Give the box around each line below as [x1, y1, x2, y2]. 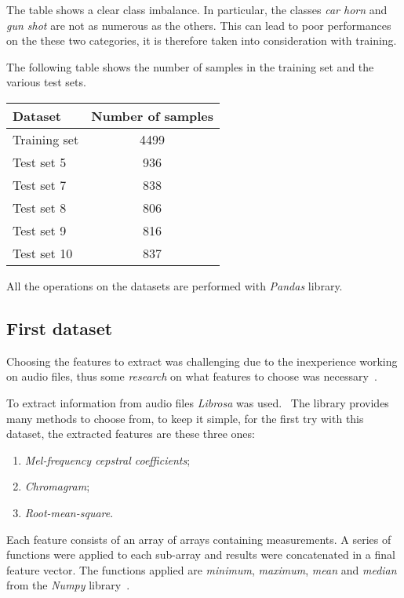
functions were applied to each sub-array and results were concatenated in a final [6, 546, 395, 563]
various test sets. [6, 74, 86, 90]
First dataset [6, 315, 113, 340]
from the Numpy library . [6, 577, 130, 593]
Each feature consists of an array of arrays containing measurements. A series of [6, 531, 391, 547]
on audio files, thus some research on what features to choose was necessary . [6, 368, 377, 385]
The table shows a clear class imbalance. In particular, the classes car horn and [6, 2, 388, 17]
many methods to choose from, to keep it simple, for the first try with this [6, 410, 364, 426]
